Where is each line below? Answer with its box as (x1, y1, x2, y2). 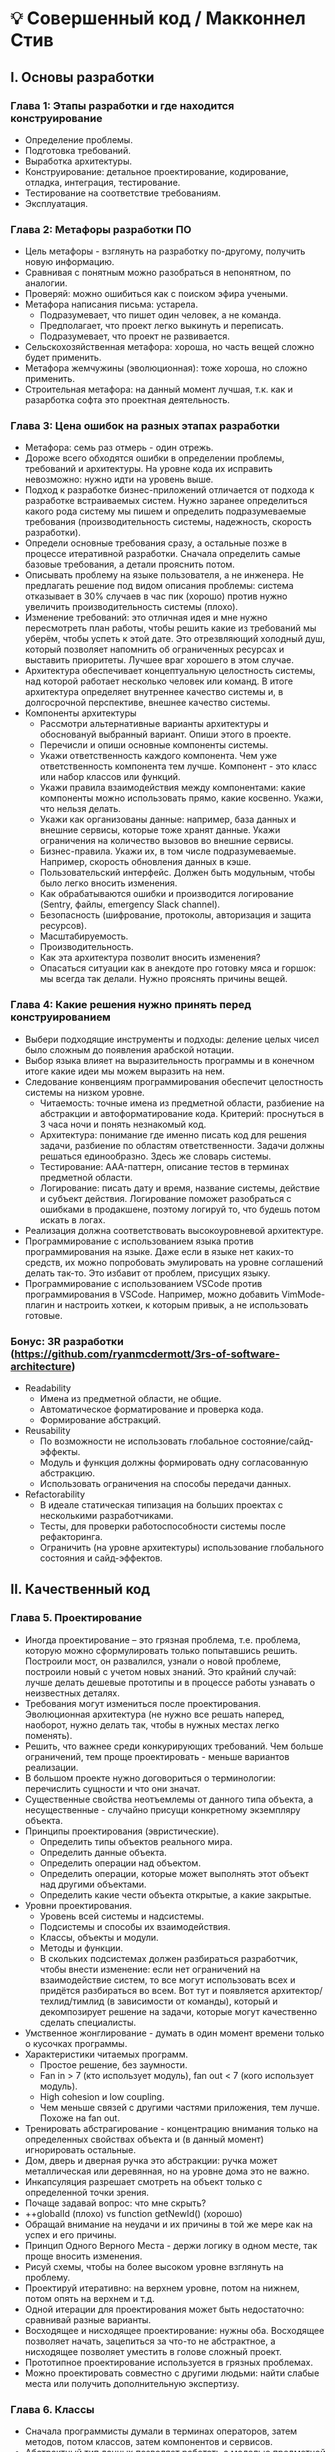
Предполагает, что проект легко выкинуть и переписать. (39, 320, 284, 332)
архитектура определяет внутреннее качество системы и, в (24, 686, 284, 698)
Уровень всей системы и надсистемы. (39, 1910, 205, 1922)
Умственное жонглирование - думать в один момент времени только (24, 2027, 325, 2039)
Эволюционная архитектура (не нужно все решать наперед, (24, 1708, 285, 1720)
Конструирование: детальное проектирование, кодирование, (24, 165, 289, 177)
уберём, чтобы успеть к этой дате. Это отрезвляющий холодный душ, (24, 633, 326, 645)
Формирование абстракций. (39, 1414, 162, 1426)
